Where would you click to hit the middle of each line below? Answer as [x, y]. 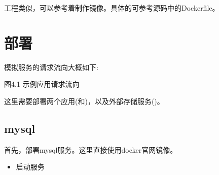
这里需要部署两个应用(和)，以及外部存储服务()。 [84, 101]
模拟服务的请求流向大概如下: [51, 67]
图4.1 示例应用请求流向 [42, 84]
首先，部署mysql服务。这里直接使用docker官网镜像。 [91, 149]
